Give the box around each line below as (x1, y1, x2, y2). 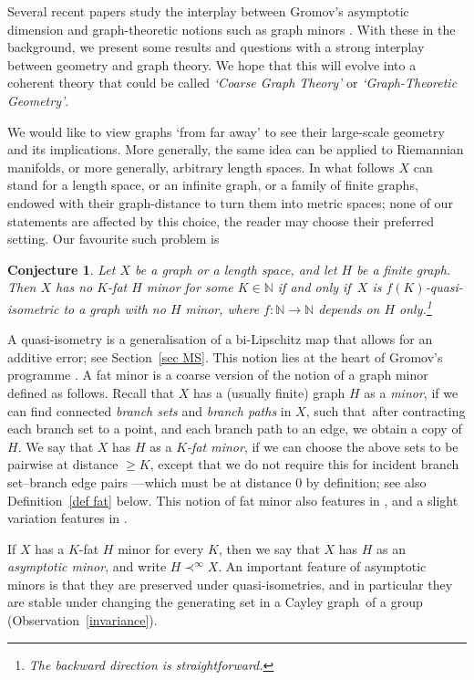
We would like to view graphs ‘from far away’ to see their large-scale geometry (7, 121, 445, 141)
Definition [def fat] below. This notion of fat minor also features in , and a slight (7, 490, 459, 509)
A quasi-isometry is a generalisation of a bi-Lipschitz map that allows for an (7, 330, 433, 349)
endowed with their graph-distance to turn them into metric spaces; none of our (7, 193, 453, 212)
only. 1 (399, 296, 432, 318)
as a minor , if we (364, 382, 459, 402)
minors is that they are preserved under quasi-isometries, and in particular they (7, 574, 453, 593)
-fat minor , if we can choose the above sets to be (187, 436, 459, 455)
